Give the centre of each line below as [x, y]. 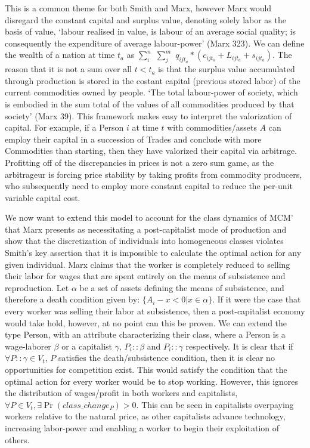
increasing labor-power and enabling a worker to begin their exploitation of [142, 427]
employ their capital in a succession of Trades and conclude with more [133, 139]
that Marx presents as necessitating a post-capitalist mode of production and [146, 229]
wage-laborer [28, 346]
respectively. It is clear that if [239, 346]
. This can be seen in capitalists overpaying [215, 404]
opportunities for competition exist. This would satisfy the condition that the [146, 370]
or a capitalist [87, 346]
